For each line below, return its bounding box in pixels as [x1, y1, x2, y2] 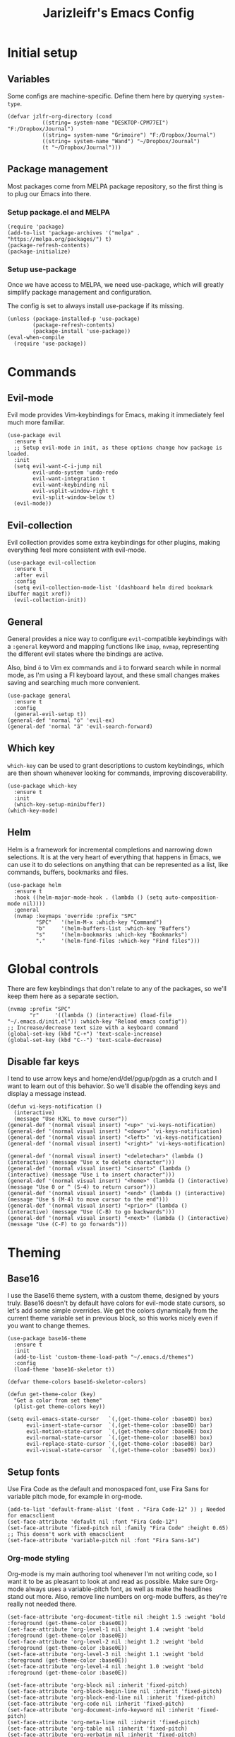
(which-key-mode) [7, 807, 59, 814]
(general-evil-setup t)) [13, 711, 87, 718]
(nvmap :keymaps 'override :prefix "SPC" [13, 912, 138, 920]
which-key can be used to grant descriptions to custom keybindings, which [7, 761, 224, 769]
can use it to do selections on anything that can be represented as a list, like [7, 860, 229, 868]
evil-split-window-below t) [32, 494, 115, 501]
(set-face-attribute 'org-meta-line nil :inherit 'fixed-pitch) [7, 1719, 200, 1726]
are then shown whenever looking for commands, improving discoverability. [7, 769, 228, 777]
